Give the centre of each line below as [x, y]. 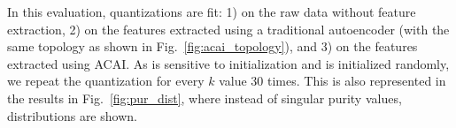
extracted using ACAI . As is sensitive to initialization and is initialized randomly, [228, 63]
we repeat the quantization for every [106, 81]
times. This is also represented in [357, 81]
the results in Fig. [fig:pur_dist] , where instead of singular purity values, [205, 98]
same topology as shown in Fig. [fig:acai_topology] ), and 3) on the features [213, 46]
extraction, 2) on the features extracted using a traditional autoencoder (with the [228, 29]
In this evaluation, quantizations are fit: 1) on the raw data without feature [212, 11]
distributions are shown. [72, 115]
